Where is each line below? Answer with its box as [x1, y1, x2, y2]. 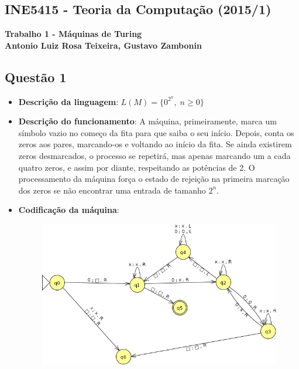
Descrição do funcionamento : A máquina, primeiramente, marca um [18, 115, 277, 127]
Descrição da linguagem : [18, 95, 119, 107]
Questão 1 [5, 67, 67, 86]
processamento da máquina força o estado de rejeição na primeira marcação [18, 172, 290, 185]
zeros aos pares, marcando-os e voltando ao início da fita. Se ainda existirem [18, 138, 292, 150]
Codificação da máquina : [18, 204, 119, 216]
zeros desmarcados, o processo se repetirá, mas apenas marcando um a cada [18, 150, 291, 162]
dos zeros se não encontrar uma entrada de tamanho [18, 184, 206, 196]
